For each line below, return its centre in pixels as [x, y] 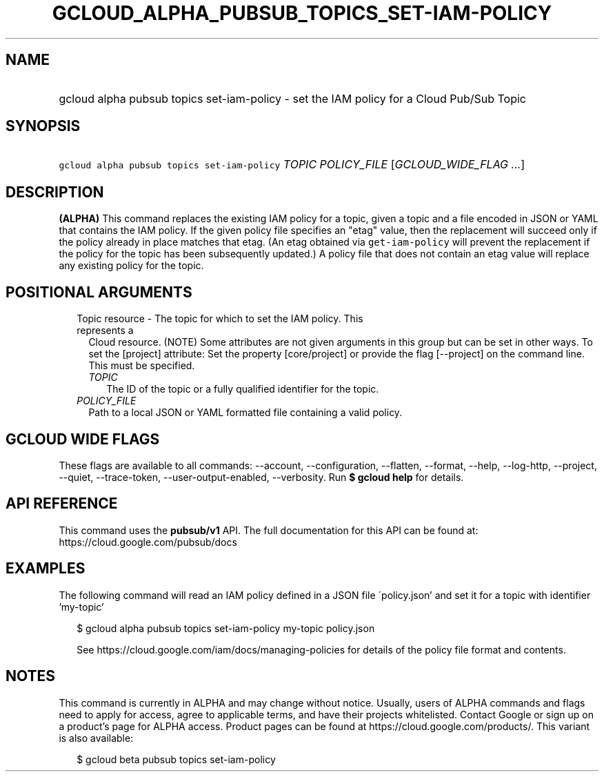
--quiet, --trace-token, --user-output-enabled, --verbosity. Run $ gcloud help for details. [261, 477]
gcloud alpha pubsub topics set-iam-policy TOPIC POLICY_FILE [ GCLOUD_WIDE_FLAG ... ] [292, 165]
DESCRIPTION [55, 192]
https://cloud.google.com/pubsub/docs [148, 542]
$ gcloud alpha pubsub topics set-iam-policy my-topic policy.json [226, 628]
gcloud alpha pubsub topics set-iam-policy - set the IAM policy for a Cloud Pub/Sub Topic [292, 98]
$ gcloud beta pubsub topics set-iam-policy [176, 759]
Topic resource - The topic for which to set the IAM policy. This [220, 319]
